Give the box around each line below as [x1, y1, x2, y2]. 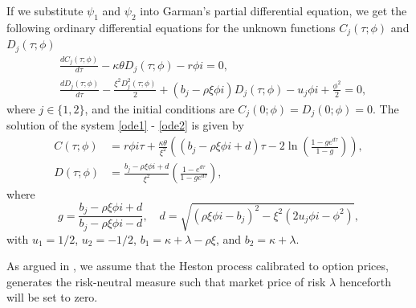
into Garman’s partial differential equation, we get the [140, 2, 407, 18]
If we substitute [6, 2, 84, 18]
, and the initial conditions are [84, 100, 235, 117]
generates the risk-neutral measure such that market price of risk [6, 273, 326, 290]
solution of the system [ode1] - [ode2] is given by [6, 117, 244, 133]
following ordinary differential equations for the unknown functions [6, 18, 336, 35]
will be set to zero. [6, 289, 98, 306]
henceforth [339, 273, 392, 290]
